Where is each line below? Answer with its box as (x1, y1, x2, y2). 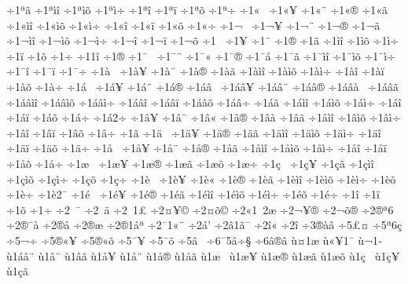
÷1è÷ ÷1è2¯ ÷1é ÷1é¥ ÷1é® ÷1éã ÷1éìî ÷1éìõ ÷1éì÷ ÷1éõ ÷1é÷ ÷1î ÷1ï (6, 186, 380, 202)
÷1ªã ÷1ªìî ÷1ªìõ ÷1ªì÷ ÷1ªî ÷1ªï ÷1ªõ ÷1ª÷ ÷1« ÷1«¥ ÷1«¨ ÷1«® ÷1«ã (6, 2, 388, 17)
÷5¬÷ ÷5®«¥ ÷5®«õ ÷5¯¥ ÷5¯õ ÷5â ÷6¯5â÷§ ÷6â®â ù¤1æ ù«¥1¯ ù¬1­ (6, 231, 382, 248)
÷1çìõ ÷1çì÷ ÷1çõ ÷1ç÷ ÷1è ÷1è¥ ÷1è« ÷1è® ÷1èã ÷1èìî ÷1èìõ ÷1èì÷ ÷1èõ (6, 170, 396, 187)
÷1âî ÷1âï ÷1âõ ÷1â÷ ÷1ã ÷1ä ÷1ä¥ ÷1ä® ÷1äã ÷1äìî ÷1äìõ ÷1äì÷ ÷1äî (6, 124, 381, 140)
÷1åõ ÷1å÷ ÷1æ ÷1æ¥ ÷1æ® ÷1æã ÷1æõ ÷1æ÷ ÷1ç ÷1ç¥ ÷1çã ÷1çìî (6, 155, 374, 171)
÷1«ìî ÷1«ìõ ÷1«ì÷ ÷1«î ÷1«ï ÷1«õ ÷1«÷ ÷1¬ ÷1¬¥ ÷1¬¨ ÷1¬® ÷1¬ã (6, 16, 380, 33)
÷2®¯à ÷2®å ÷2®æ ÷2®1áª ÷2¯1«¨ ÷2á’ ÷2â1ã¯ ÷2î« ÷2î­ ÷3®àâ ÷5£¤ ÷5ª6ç (6, 217, 402, 233)
